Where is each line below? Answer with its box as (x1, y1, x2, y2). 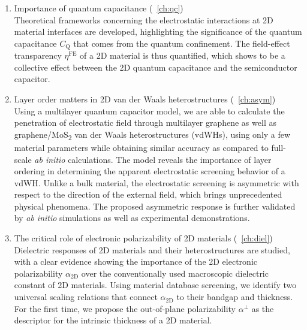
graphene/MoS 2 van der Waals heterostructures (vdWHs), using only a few (14, 128, 291, 142)
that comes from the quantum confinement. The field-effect (73, 37, 290, 49)
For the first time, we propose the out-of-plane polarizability (14, 302, 236, 314)
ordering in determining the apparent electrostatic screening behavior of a (14, 165, 285, 177)
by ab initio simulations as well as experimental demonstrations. (14, 211, 250, 224)
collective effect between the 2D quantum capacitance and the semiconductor (14, 60, 297, 73)
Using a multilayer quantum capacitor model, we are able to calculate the (14, 104, 285, 117)
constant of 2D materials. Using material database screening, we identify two (14, 278, 297, 291)
